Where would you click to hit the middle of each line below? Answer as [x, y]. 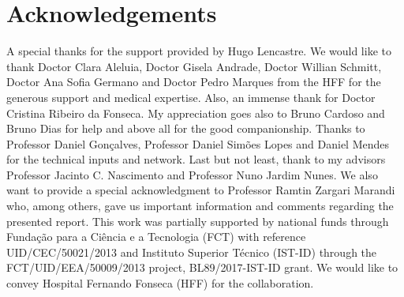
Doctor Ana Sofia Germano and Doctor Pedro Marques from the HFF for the [194, 82]
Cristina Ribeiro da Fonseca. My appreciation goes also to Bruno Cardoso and [196, 113]
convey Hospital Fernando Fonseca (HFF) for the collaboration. [160, 283]
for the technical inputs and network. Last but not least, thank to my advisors [196, 159]
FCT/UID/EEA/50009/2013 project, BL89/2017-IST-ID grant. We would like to [202, 267]
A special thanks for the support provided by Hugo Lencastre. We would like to [199, 51]
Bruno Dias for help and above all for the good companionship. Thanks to [186, 128]
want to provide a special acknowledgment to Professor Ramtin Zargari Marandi [201, 190]
